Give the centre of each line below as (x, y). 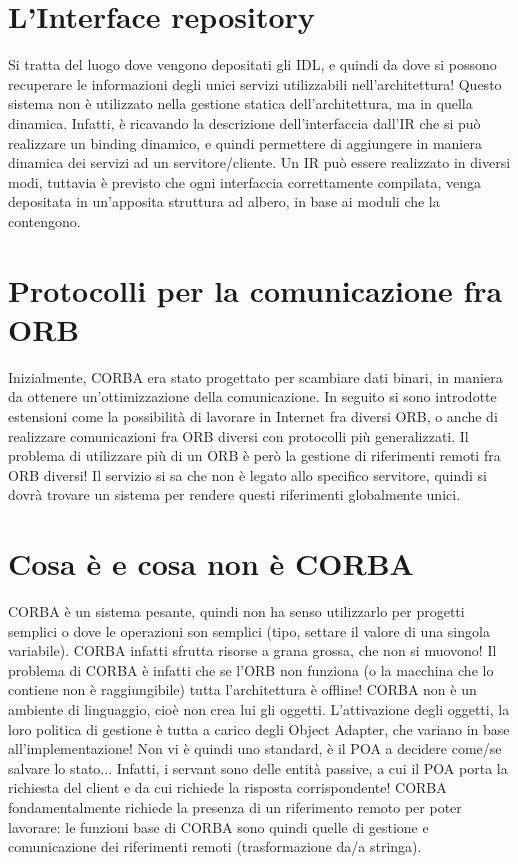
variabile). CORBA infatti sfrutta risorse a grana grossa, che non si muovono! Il (252, 650)
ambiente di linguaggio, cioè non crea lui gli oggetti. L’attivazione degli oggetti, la (259, 709)
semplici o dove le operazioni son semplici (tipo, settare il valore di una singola (249, 630)
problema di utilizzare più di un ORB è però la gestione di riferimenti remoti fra (254, 455)
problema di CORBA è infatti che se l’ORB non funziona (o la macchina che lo (251, 669)
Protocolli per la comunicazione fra (255, 289)
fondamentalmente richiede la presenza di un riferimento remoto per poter (235, 807)
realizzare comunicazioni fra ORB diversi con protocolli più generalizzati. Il (238, 435)
